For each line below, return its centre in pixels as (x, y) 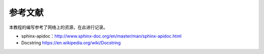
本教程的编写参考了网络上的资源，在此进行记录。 (58, 27)
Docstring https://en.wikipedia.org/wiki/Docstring (71, 43)
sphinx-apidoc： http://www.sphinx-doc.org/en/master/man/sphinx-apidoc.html (101, 36)
